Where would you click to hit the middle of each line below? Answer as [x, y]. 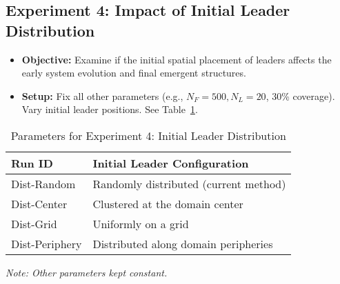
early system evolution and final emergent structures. [134, 73]
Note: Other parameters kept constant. [87, 272]
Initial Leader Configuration [171, 163]
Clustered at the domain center [168, 203]
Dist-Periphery [47, 243]
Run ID [32, 163]
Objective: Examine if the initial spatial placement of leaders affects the [177, 59]
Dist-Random [43, 183]
